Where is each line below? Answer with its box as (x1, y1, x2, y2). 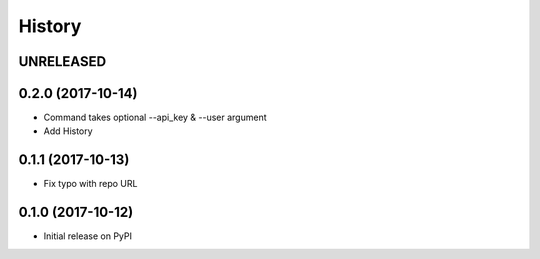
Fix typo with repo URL (43, 178, 138, 190)
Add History (43, 125, 94, 137)
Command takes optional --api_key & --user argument (43, 111, 267, 124)
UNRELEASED (18, 53, 107, 70)
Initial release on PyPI (43, 230, 133, 242)
